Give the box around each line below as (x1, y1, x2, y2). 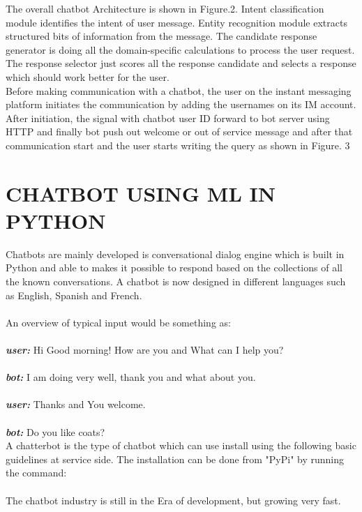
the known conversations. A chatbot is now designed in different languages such (6, 274, 346, 289)
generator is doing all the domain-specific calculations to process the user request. (6, 42, 355, 57)
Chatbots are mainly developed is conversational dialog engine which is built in (6, 246, 345, 261)
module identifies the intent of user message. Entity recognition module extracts (6, 15, 347, 29)
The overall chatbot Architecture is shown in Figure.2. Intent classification (6, 1, 324, 15)
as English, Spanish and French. (6, 287, 142, 302)
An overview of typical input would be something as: (6, 315, 231, 329)
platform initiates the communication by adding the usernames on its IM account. (6, 97, 356, 112)
